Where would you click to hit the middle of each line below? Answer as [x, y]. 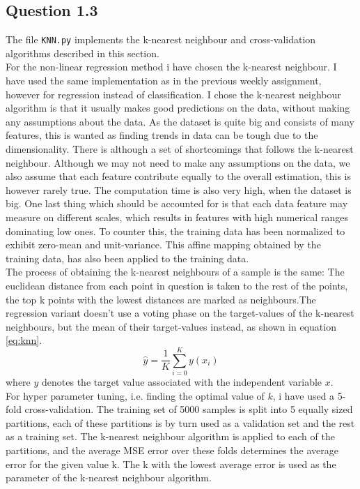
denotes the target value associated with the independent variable [182, 382]
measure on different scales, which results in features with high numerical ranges [177, 217]
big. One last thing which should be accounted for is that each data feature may [177, 203]
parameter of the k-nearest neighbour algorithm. [109, 477]
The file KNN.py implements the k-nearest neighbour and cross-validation [161, 39]
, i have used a [304, 395]
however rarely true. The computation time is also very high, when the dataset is [179, 189]
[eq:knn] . [24, 340]
